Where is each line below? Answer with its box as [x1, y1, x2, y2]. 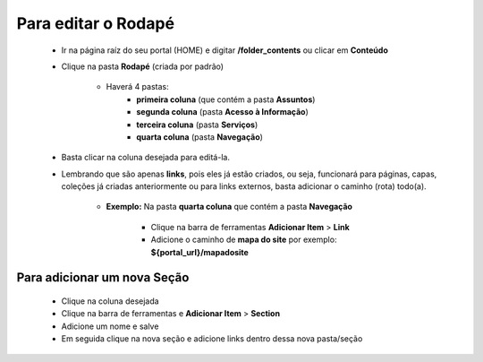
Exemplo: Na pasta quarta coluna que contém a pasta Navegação [106, 202, 353, 212]
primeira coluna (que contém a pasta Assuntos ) [136, 94, 316, 105]
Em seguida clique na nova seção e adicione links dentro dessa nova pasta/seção [61, 333, 363, 344]
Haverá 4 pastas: [106, 82, 169, 92]
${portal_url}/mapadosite [150, 246, 250, 257]
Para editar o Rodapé [16, 13, 174, 33]
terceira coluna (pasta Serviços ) [136, 119, 258, 130]
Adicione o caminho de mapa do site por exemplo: [150, 234, 337, 246]
